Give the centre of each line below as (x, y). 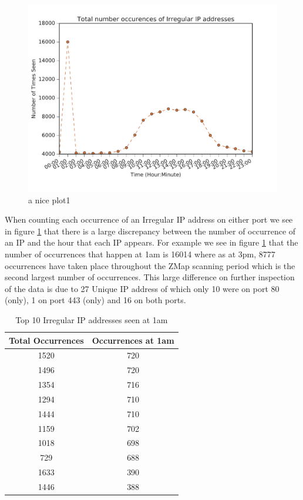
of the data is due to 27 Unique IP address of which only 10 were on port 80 (142, 288)
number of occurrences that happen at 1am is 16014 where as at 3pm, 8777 (140, 254)
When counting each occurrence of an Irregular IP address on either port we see (149, 219)
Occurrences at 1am (133, 340)
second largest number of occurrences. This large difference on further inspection (150, 277)
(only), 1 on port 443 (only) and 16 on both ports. (95, 300)
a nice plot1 (49, 199)
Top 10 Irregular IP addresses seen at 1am (92, 319)
